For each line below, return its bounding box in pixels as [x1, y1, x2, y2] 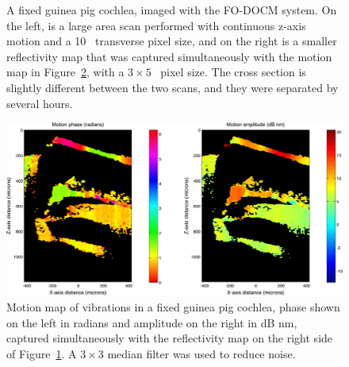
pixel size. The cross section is [160, 64, 306, 80]
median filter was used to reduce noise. [107, 345, 296, 361]
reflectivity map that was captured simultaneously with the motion [6, 48, 332, 64]
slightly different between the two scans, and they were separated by [6, 79, 339, 95]
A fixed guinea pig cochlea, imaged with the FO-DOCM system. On [6, 2, 337, 17]
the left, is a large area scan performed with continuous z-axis [6, 17, 306, 33]
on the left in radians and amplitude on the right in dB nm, [6, 314, 297, 330]
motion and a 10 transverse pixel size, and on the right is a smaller [6, 33, 337, 49]
